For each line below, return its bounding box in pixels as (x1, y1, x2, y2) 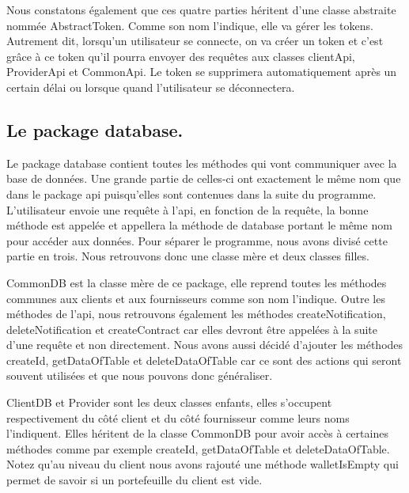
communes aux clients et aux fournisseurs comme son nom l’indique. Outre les (6, 290, 385, 306)
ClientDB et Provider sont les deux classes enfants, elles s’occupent (6, 394, 332, 411)
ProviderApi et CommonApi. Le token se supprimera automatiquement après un (6, 63, 397, 80)
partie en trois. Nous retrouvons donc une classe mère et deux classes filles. (6, 248, 369, 264)
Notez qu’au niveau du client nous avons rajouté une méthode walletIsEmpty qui (6, 456, 399, 472)
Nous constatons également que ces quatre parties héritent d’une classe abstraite (6, 2, 396, 17)
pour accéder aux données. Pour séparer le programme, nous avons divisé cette (6, 232, 388, 248)
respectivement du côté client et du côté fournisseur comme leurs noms (6, 409, 350, 426)
